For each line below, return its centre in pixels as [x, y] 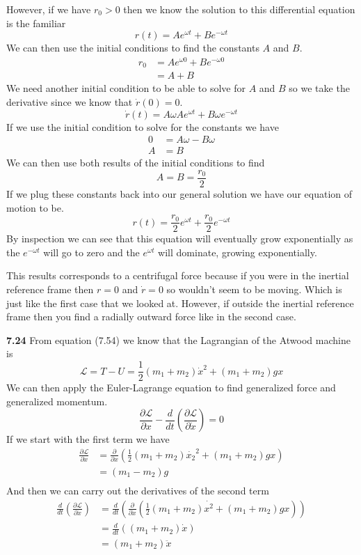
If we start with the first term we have [88, 439]
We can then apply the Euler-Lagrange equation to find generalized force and [171, 388]
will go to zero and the [91, 252]
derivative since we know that [70, 102]
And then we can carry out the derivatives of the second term [138, 490]
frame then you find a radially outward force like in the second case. [151, 316]
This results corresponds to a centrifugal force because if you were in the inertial [178, 275]
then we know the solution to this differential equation [239, 9]
